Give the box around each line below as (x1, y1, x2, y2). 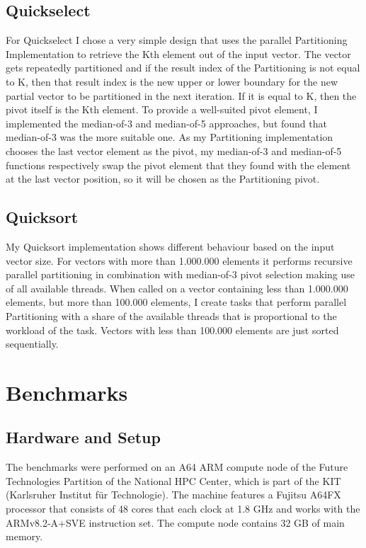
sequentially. (6, 336, 59, 351)
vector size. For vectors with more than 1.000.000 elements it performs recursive (6, 253, 353, 268)
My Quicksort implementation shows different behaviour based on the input (6, 239, 335, 253)
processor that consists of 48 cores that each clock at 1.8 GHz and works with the (6, 501, 360, 516)
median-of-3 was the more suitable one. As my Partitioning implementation (6, 130, 333, 144)
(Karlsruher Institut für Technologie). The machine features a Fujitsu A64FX (6, 487, 341, 502)
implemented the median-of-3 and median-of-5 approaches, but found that (6, 115, 327, 130)
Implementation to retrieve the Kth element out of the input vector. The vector (6, 46, 351, 61)
